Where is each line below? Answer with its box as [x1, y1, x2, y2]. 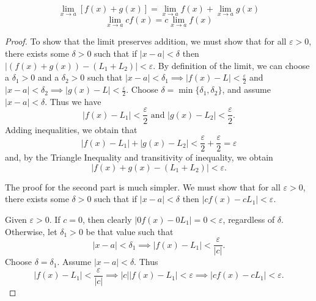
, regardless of [222, 212, 275, 225]
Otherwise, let [5, 225, 57, 238]
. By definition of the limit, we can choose [153, 59, 310, 71]
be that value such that [86, 225, 174, 238]
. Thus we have [45, 95, 101, 107]
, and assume [222, 83, 271, 96]
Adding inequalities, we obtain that [5, 123, 138, 136]
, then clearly [83, 212, 132, 225]
